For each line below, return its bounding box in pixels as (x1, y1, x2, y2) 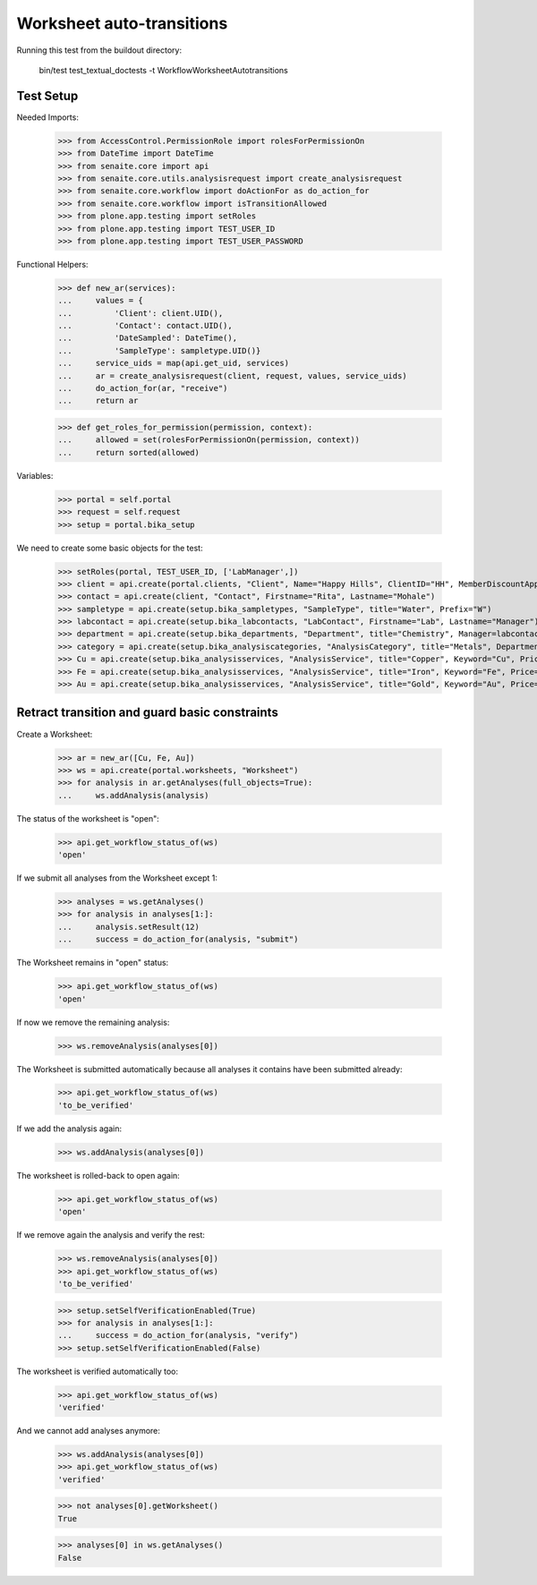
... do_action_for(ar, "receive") (57, 383, 228, 394)
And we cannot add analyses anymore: (16, 1426, 161, 1436)
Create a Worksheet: (16, 729, 93, 739)
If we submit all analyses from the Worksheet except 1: (16, 873, 218, 883)
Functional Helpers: (16, 259, 89, 269)
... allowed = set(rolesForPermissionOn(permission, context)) (57, 435, 361, 445)
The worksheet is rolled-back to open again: (16, 1170, 181, 1180)
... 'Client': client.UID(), (57, 308, 224, 318)
